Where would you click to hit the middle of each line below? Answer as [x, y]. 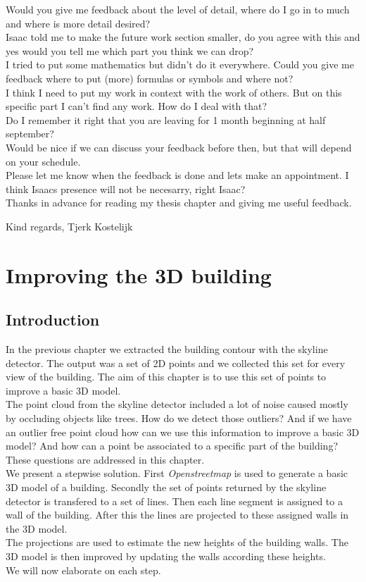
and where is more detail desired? [78, 23]
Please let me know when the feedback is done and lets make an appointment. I [177, 175]
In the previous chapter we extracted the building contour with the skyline [167, 349]
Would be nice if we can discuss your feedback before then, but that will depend [179, 147]
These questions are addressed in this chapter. [105, 459]
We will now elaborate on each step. [83, 570]
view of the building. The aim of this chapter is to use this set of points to [166, 377]
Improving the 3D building [139, 274]
